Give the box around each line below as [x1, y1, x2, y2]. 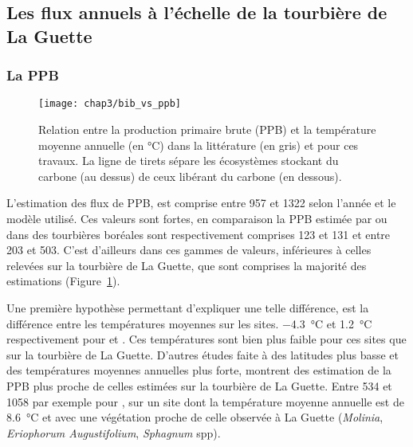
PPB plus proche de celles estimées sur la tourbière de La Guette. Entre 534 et [6, 377, 392, 394]
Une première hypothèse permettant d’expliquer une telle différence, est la [6, 299, 369, 316]
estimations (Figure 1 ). [6, 273, 120, 289]
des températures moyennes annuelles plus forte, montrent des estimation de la [6, 362, 391, 378]
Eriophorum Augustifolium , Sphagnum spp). [6, 424, 221, 441]
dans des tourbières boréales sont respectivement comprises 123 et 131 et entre [6, 225, 391, 242]
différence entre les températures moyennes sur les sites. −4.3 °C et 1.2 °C [6, 315, 372, 331]
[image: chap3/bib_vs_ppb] [38, 98, 181, 110]
